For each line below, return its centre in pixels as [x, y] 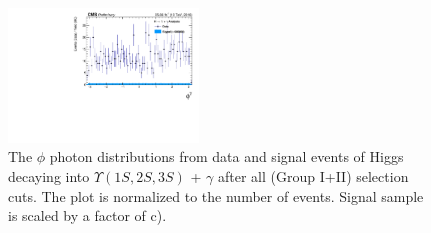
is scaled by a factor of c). [87, 215]
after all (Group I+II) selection [313, 176]
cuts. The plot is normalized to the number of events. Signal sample [216, 195]
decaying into [49, 176]
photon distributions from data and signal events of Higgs [226, 156]
